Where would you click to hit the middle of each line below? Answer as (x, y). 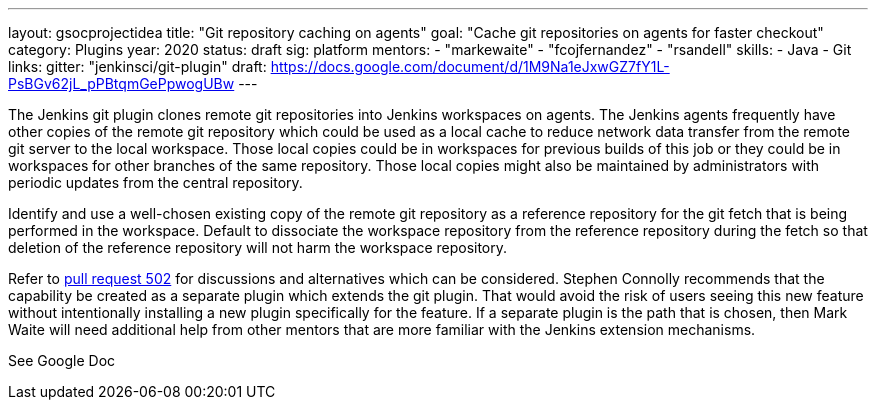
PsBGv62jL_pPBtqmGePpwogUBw (121, 83)
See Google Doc (62, 360)
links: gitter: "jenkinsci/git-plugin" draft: (137, 66)
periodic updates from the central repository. (155, 182)
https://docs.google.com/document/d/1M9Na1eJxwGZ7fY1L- (470, 66)
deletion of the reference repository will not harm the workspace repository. (258, 247)
